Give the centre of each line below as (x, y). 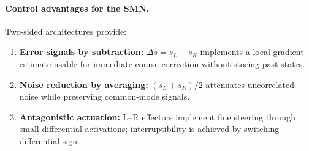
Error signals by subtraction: (82, 52)
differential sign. (49, 140)
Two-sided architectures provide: (66, 31)
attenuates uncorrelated (250, 84)
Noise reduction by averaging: (84, 84)
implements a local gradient (252, 52)
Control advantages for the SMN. (77, 8)
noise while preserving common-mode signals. (105, 96)
